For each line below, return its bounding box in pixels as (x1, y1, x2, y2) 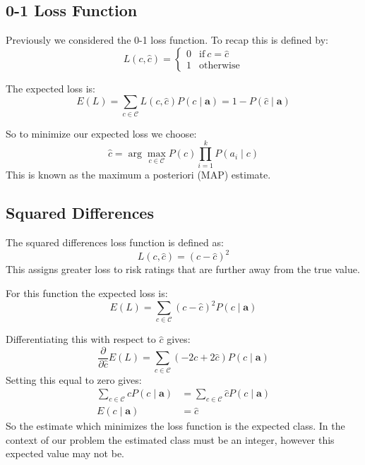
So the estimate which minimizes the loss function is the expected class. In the (6, 418, 345, 433)
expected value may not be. (6, 446, 124, 461)
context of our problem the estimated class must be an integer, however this (6, 432, 335, 447)
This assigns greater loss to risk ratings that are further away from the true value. (6, 262, 360, 277)
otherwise (199, 61, 240, 71)
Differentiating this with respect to (6, 332, 156, 346)
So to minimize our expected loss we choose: (6, 126, 197, 140)
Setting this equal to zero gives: (6, 372, 142, 387)
